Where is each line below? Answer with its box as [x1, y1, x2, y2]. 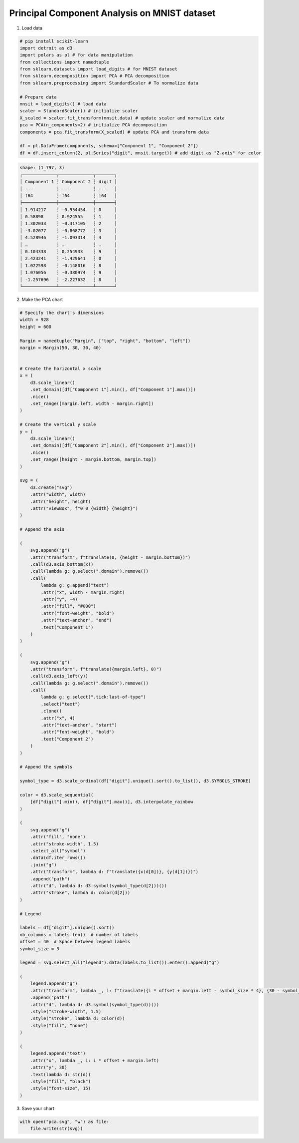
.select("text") [40, 701, 81, 707]
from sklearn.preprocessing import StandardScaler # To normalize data [19, 80, 199, 86]
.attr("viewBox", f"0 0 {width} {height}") [30, 505, 138, 511]
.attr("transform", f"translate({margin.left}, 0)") [30, 666, 162, 672]
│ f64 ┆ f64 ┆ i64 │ [19, 193, 117, 198]
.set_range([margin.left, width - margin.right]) [30, 401, 154, 406]
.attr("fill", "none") [30, 834, 86, 840]
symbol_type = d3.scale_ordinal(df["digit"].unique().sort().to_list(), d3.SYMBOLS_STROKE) [19, 778, 251, 784]
